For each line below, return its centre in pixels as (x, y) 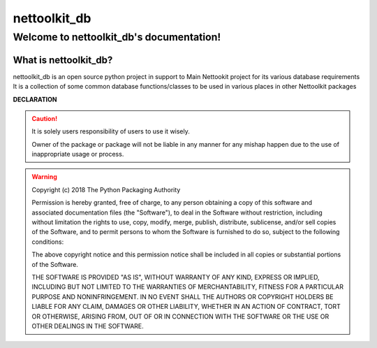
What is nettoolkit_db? (63, 60)
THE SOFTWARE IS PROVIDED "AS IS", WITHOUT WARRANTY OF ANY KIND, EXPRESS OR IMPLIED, (176, 277)
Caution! (45, 118)
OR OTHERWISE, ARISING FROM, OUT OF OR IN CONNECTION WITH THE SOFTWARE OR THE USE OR (180, 316)
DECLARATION (35, 99)
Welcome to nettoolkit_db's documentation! (117, 37)
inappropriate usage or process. (78, 154)
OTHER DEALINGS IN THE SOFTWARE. (88, 326)
